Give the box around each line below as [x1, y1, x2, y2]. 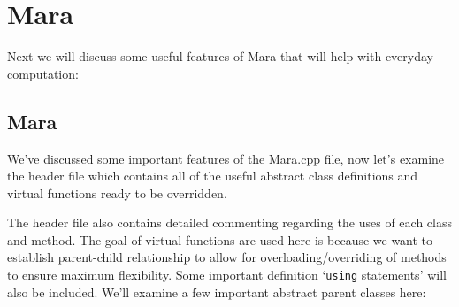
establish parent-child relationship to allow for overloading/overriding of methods [7, 248, 447, 266]
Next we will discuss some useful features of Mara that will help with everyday [7, 47, 433, 65]
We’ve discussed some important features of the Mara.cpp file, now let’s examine [7, 149, 445, 167]
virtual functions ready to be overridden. [7, 183, 227, 202]
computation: [7, 64, 79, 82]
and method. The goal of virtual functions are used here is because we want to [7, 230, 433, 249]
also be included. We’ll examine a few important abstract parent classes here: [7, 282, 426, 301]
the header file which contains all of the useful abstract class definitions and [7, 166, 418, 185]
